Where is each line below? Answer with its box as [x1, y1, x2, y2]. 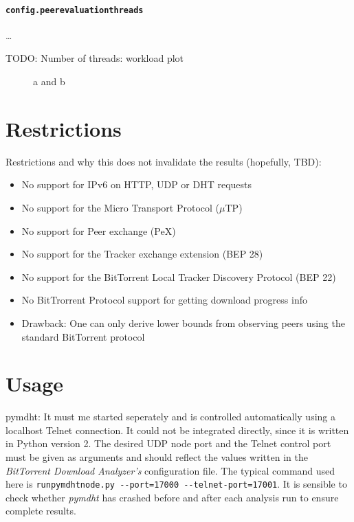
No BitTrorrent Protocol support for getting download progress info [21, 293, 307, 307]
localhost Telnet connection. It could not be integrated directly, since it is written [5, 422, 349, 437]
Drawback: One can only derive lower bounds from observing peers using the [21, 315, 345, 330]
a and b [33, 74, 65, 89]
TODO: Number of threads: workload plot [5, 51, 184, 65]
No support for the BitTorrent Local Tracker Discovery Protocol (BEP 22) [21, 269, 336, 284]
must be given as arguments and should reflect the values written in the [5, 450, 308, 464]
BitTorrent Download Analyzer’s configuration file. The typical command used [5, 463, 335, 477]
